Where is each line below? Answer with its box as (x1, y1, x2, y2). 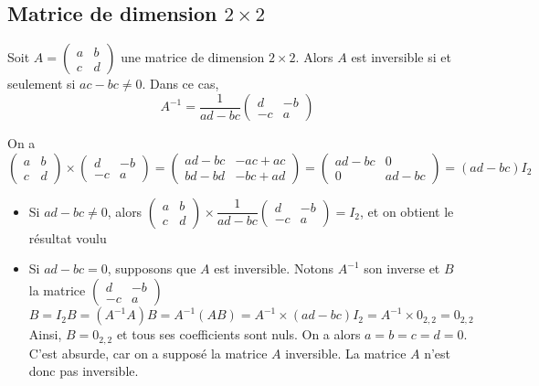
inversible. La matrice (285, 343, 407, 362)
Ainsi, (28, 325, 62, 344)
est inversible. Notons (214, 259, 334, 278)
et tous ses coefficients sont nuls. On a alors (116, 325, 361, 344)
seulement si (7, 74, 76, 93)
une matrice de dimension (121, 48, 265, 67)
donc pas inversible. (28, 361, 139, 381)
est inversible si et (351, 48, 451, 67)
